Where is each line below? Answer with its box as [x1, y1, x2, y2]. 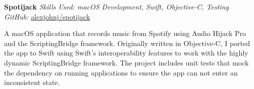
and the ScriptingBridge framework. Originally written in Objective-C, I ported [4, 37, 250, 48]
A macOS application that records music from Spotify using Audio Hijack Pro [4, 28, 246, 38]
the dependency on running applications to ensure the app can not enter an [4, 67, 238, 77]
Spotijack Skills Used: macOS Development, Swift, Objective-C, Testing [4, 1, 229, 11]
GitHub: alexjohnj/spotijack [4, 11, 90, 21]
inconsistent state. [4, 77, 60, 87]
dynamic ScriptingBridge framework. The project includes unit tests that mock [4, 57, 249, 67]
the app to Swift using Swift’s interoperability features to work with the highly [4, 47, 248, 58]
